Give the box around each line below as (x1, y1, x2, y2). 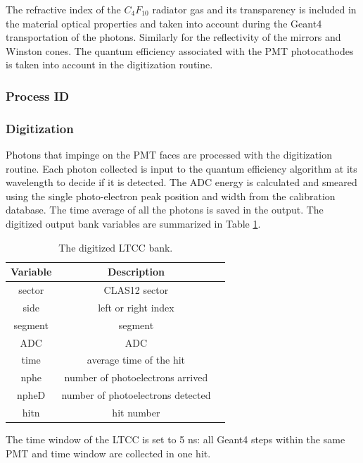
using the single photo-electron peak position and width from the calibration (6, 188, 336, 203)
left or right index (98, 300, 174, 314)
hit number (112, 405, 160, 419)
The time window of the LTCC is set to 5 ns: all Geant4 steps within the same (6, 432, 345, 447)
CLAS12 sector (103, 283, 169, 297)
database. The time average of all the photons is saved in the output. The (6, 202, 324, 217)
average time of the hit (87, 352, 186, 367)
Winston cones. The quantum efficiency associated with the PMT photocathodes (6, 43, 354, 58)
